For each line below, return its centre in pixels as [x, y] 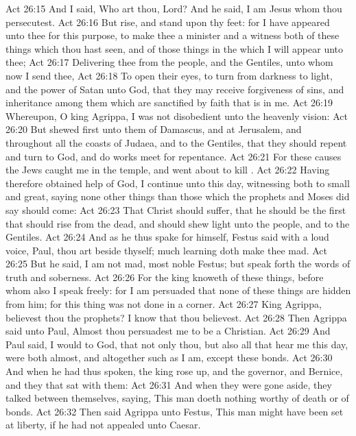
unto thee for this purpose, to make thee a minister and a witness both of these [173, 35]
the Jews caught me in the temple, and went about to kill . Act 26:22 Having [168, 170]
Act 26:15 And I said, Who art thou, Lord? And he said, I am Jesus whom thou [174, 8]
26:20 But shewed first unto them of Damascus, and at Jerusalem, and [154, 129]
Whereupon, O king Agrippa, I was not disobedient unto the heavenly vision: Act [177, 116]
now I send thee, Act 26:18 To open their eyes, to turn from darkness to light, [169, 75]
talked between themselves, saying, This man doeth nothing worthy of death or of [177, 398]
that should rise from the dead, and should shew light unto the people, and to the [178, 223]
